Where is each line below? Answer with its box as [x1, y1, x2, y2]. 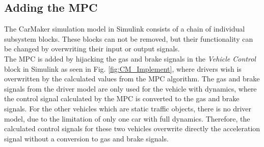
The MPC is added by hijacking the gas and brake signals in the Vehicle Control [4, 53, 256, 64]
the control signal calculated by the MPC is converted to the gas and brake [4, 93, 240, 104]
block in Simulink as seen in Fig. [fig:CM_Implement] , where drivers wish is [4, 63, 242, 74]
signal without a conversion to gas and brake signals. [4, 133, 169, 143]
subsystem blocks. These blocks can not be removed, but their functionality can [4, 33, 253, 44]
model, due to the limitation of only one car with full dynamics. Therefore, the [4, 113, 250, 124]
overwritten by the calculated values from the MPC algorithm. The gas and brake [4, 73, 260, 84]
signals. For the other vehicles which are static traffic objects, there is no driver [4, 103, 252, 113]
